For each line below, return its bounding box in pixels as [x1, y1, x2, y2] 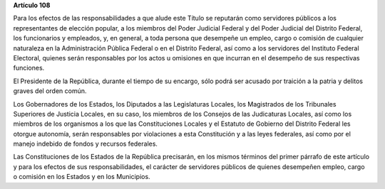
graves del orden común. [13, 87, 87, 95]
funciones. [13, 64, 45, 72]
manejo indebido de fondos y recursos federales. [13, 139, 158, 148]
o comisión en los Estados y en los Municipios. [13, 173, 150, 181]
